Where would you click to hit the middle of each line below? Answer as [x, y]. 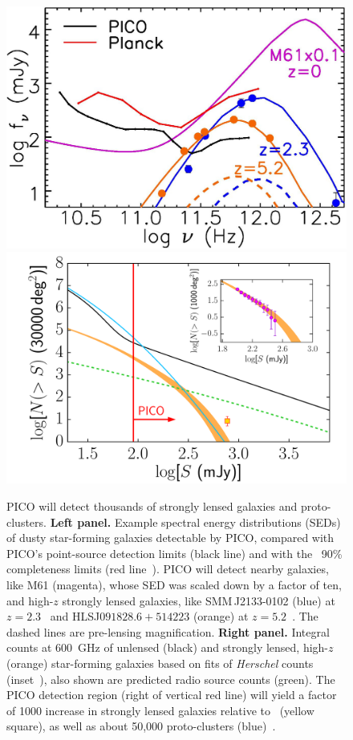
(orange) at [221, 616]
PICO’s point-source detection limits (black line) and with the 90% [174, 553]
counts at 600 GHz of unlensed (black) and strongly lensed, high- [168, 647]
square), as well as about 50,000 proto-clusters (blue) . [141, 726]
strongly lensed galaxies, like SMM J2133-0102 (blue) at [199, 600]
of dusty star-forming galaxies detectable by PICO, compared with [170, 538]
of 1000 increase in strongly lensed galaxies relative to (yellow [160, 710]
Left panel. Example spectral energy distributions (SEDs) [195, 522]
